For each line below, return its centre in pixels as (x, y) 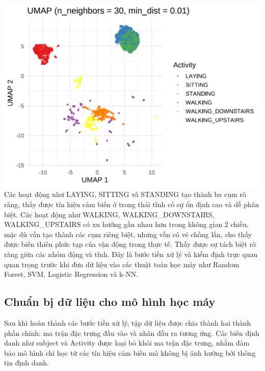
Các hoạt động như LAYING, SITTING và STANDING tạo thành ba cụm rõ (125, 194)
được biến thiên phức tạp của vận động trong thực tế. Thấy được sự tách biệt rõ (130, 244)
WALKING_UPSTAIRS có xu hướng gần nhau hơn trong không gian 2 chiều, (126, 224)
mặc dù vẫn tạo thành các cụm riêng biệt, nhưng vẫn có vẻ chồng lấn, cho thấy (128, 234)
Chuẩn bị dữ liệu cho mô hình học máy (110, 302)
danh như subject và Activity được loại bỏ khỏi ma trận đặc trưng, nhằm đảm (127, 343)
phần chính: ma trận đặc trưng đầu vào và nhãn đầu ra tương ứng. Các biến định (132, 333)
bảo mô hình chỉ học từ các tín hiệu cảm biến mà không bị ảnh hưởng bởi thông (130, 352)
